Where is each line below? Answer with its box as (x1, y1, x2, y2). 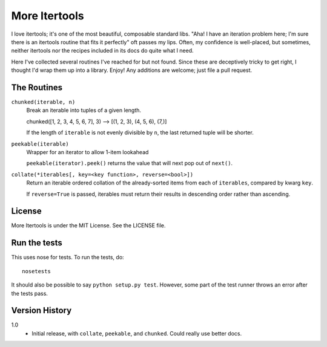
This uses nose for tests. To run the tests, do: (11, 254, 124, 261)
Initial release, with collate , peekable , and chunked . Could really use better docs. (31, 329, 242, 337)
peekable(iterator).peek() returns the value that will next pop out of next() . (26, 160, 233, 167)
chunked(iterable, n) (11, 99, 76, 106)
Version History (11, 305, 72, 316)
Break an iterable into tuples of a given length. (26, 106, 142, 114)
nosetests (22, 268, 51, 274)
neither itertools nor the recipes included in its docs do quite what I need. (11, 47, 194, 54)
